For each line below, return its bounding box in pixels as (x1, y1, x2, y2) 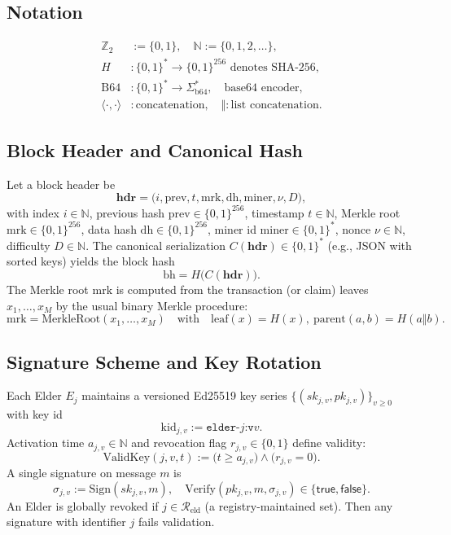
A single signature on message (7, 464, 156, 481)
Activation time (7, 434, 85, 451)
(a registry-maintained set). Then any (204, 497, 393, 514)
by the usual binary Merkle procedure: (55, 296, 248, 314)
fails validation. (138, 513, 215, 530)
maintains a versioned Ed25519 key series (81, 387, 287, 404)
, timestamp (244, 204, 304, 221)
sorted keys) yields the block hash (7, 252, 175, 270)
